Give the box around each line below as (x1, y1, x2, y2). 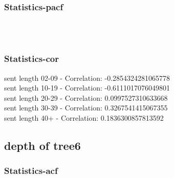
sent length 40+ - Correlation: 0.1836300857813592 (4, 113, 164, 123)
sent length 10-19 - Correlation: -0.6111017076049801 (4, 82, 170, 93)
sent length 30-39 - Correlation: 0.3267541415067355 (4, 102, 168, 113)
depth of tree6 (4, 137, 81, 153)
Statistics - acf (4, 164, 58, 177)
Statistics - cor (4, 52, 59, 65)
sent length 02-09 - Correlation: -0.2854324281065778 (4, 72, 170, 83)
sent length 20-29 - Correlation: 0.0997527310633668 (4, 92, 168, 103)
